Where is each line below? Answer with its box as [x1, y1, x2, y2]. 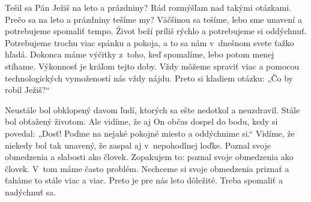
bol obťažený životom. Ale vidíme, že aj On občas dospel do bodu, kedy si [5, 115, 278, 128]
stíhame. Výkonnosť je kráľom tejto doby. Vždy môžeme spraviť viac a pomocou [5, 59, 300, 72]
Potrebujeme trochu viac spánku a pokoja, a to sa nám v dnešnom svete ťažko [5, 36, 294, 49]
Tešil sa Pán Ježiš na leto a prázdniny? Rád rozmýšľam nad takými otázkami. [5, 1, 291, 13]
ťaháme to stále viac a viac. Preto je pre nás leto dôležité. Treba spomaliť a [5, 174, 283, 186]
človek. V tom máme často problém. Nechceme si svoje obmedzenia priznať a [5, 162, 289, 174]
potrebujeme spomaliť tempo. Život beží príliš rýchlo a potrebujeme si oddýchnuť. [5, 25, 307, 37]
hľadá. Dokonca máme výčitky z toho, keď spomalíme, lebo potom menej [5, 48, 274, 61]
